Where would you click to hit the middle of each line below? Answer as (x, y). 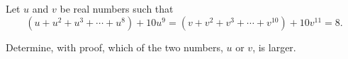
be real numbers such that (117, 8)
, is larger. (274, 47)
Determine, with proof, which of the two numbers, (114, 47)
